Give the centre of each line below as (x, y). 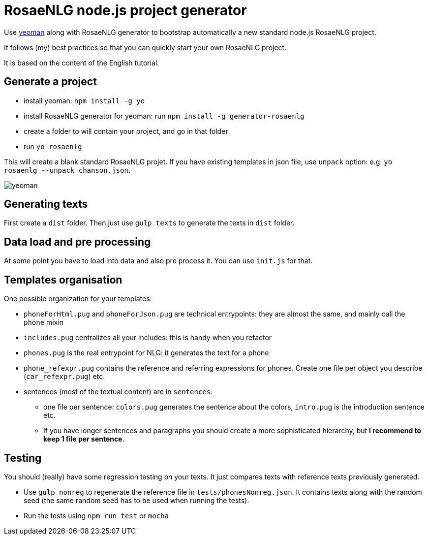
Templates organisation (63, 280)
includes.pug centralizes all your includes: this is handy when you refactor (148, 338)
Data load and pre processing (77, 242)
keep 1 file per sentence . (84, 439)
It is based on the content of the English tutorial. (82, 63)
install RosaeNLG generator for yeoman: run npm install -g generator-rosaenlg (164, 116)
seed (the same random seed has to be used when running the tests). (137, 500)
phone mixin (44, 322)
